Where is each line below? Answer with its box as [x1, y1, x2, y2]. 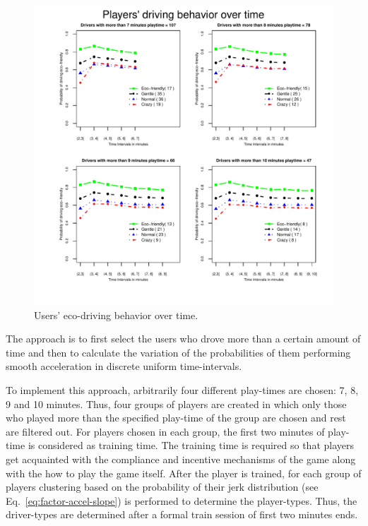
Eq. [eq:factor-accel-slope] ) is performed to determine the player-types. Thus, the [6, 493, 357, 508]
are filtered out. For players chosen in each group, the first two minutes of [6, 424, 325, 438]
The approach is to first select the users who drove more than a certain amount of [6, 331, 361, 346]
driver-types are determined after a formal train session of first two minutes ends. [6, 507, 358, 522]
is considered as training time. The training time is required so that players [28, 438, 355, 453]
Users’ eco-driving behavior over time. [34, 307, 198, 322]
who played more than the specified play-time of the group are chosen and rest [6, 410, 346, 425]
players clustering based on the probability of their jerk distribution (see [6, 479, 319, 494]
